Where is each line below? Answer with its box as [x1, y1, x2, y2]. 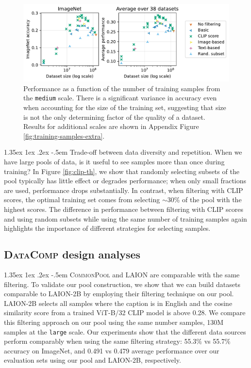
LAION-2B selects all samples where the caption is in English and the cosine [4, 298, 233, 308]
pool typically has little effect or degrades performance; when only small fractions [4, 176, 247, 186]
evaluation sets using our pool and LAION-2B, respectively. [4, 355, 181, 365]
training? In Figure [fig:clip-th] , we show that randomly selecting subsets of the [4, 166, 239, 176]
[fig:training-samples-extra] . [23, 130, 105, 141]
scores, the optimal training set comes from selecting [4, 194, 160, 205]
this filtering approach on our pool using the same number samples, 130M [4, 317, 224, 327]
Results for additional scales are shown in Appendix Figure [23, 121, 199, 131]
